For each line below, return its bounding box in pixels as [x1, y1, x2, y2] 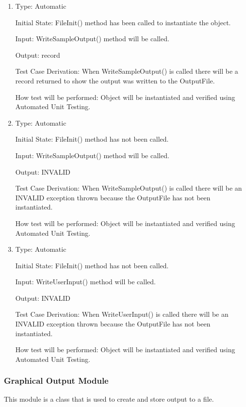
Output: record [15, 49, 60, 60]
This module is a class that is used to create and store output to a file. [4, 393, 214, 404]
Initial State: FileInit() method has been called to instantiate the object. [15, 17, 231, 27]
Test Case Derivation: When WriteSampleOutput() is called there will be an [15, 183, 242, 193]
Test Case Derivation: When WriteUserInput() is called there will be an [15, 309, 229, 319]
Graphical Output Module [4, 374, 109, 387]
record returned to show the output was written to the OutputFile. [15, 75, 215, 85]
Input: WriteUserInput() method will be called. [15, 277, 156, 287]
